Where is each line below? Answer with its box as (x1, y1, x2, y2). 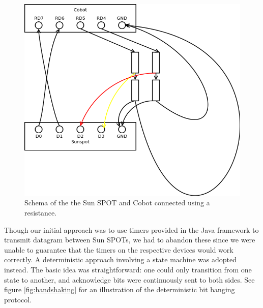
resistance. (24, 207, 57, 218)
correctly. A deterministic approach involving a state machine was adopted (4, 254, 237, 265)
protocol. (4, 294, 32, 304)
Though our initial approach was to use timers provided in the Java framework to (4, 224, 259, 235)
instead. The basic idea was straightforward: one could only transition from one (4, 264, 252, 275)
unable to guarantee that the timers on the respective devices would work (4, 244, 233, 255)
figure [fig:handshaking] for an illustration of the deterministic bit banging (4, 284, 235, 295)
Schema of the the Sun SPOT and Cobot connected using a (24, 197, 210, 208)
